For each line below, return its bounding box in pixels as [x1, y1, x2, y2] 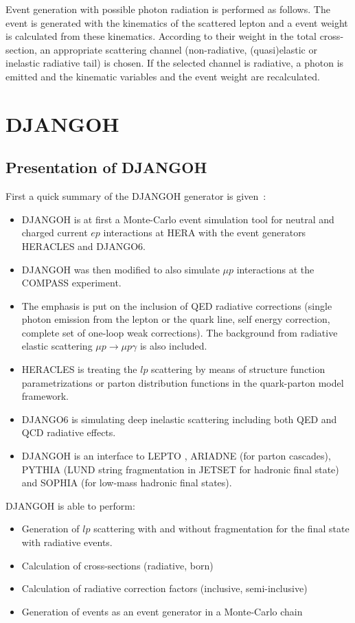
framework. [21, 389, 69, 403]
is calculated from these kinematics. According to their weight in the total [5, 29, 317, 43]
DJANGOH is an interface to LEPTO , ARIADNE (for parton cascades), [21, 449, 331, 463]
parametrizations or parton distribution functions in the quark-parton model [21, 375, 344, 389]
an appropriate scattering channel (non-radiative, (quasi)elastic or [40, 42, 317, 56]
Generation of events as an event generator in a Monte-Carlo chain [21, 604, 303, 618]
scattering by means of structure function [151, 362, 325, 376]
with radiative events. [21, 535, 113, 550]
